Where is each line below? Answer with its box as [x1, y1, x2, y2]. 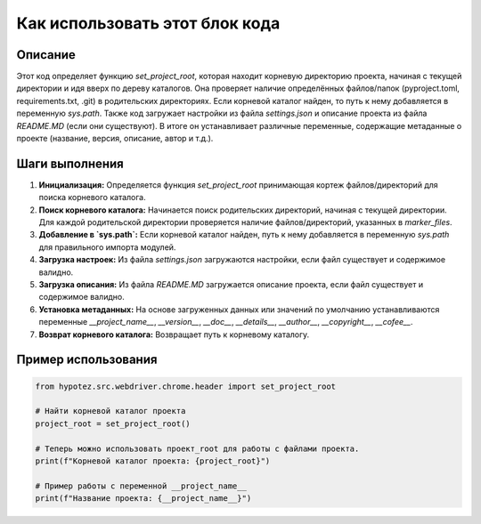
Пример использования [16, 352, 158, 367]
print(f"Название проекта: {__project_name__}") [35, 494, 252, 504]
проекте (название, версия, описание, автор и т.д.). [16, 133, 214, 144]
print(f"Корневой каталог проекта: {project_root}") [35, 455, 271, 466]
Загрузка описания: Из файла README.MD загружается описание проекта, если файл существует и [38, 279, 424, 290]
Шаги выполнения [16, 156, 124, 171]
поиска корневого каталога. [38, 192, 146, 203]
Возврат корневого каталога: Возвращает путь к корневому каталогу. [38, 329, 310, 340]
